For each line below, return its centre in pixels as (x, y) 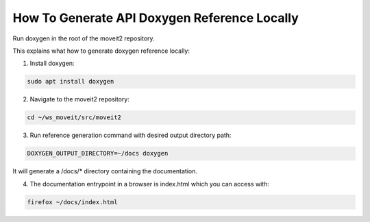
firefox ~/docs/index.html (72, 202)
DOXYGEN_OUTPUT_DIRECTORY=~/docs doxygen (98, 153)
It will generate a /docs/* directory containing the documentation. (105, 171)
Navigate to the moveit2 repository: (79, 99)
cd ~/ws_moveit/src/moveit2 (74, 118)
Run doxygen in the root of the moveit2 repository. (84, 38)
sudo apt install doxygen (71, 82)
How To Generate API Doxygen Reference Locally (156, 18)
